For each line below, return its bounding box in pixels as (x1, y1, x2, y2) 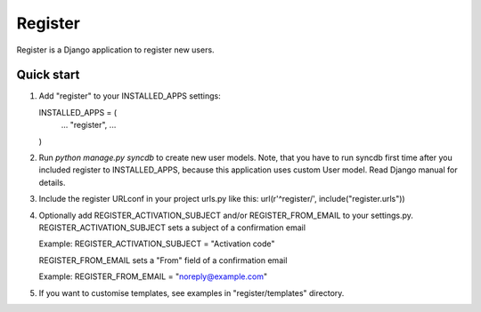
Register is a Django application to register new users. (16, 44, 215, 55)
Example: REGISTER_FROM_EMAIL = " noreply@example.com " (38, 271, 267, 282)
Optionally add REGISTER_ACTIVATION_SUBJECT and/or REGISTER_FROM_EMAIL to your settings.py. (38, 210, 413, 220)
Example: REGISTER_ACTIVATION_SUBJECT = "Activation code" (38, 238, 275, 249)
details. (38, 177, 66, 188)
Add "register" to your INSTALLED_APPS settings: (38, 91, 222, 101)
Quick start (16, 68, 80, 83)
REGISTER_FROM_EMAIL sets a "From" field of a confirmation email (38, 254, 288, 266)
